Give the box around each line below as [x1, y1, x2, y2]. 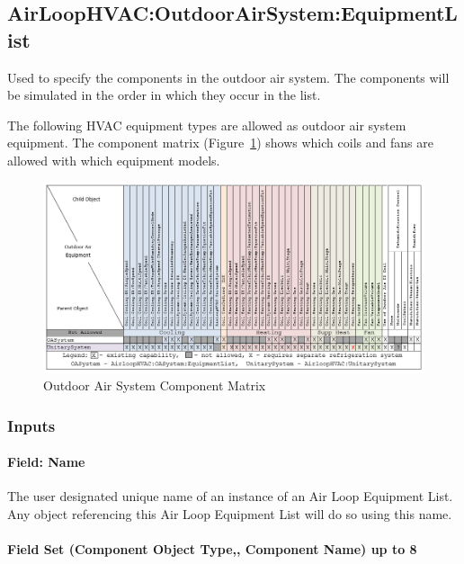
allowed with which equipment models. [7, 150, 220, 169]
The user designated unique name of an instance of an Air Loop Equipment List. [7, 487, 453, 506]
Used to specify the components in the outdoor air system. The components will [7, 67, 450, 86]
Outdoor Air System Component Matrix [43, 376, 266, 395]
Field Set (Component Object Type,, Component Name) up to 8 [7, 540, 417, 559]
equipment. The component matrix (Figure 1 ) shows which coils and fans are [7, 133, 433, 152]
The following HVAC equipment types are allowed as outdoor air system [7, 115, 406, 134]
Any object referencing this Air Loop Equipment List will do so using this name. [7, 504, 452, 523]
